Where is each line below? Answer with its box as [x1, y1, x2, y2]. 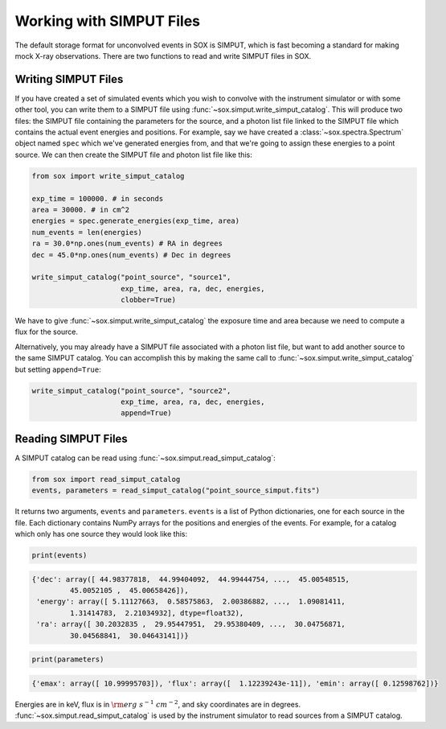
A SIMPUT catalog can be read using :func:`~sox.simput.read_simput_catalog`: [14, 453, 276, 463]
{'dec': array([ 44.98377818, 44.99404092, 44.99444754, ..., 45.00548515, [31, 575, 350, 583]
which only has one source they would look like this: [14, 529, 188, 539]
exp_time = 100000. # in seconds [31, 194, 164, 203]
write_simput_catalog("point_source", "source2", [31, 386, 231, 395]
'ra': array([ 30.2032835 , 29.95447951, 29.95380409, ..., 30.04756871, [36, 620, 346, 629]
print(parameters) [31, 655, 104, 664]
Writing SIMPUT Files [14, 72, 124, 86]
